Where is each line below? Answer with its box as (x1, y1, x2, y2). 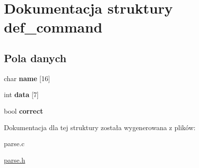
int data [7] (4, 89, 39, 100)
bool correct (4, 105, 43, 116)
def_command (4, 17, 103, 37)
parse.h (4, 154, 25, 165)
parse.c (4, 138, 25, 149)
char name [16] (4, 73, 50, 83)
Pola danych (4, 50, 67, 65)
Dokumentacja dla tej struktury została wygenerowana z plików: (4, 122, 196, 132)
